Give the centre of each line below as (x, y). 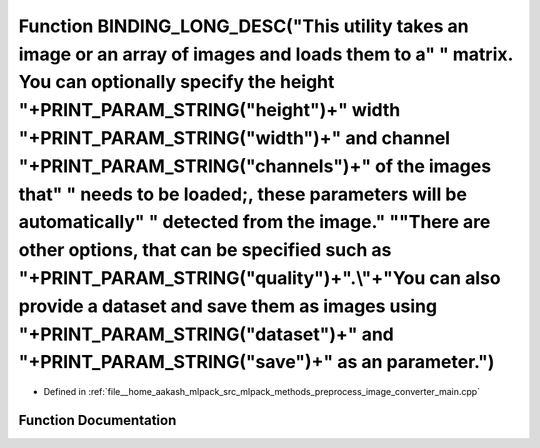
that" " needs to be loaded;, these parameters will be (242, 194)
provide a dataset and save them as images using (228, 306)
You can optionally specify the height (176, 82)
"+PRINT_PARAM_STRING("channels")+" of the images (255, 166)
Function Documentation (97, 420)
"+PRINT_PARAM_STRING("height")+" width (209, 110)
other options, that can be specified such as (205, 250)
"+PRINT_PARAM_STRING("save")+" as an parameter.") (256, 362)
